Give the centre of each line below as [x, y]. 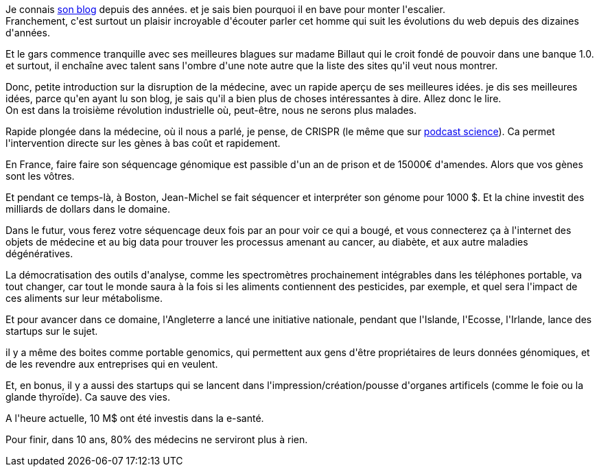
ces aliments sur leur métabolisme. [84, 298]
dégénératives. [39, 253]
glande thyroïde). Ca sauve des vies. [88, 397]
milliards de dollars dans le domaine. [88, 209]
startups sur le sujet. [52, 331]
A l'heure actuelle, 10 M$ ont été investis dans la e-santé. [135, 418]
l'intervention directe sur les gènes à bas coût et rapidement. [143, 143]
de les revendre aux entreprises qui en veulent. [112, 364]
